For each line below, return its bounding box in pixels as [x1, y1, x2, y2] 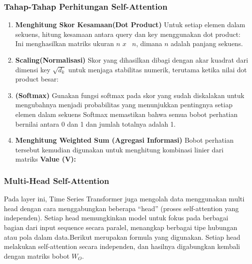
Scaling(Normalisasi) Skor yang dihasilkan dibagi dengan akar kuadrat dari [15, 55, 248, 65]
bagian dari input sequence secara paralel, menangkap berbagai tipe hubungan [4, 222, 237, 232]
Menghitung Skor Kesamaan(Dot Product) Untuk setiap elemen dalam [15, 19, 245, 30]
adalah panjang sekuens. [171, 38, 243, 49]
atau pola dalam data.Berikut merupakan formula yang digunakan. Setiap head [4, 231, 240, 242]
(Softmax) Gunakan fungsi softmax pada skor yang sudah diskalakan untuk [15, 90, 245, 100]
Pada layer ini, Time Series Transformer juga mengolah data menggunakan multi [4, 194, 245, 204]
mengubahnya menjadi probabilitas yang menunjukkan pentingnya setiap [15, 99, 233, 110]
